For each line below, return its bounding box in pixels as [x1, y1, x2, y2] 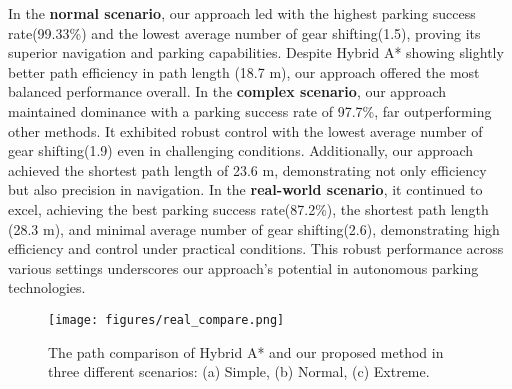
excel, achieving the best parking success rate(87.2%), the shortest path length [8, 198, 489, 219]
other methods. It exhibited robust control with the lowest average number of [8, 120, 483, 141]
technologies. [8, 277, 86, 298]
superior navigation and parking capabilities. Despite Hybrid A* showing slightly [8, 42, 504, 63]
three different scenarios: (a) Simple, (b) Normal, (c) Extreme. [48, 361, 430, 382]
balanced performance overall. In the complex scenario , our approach [8, 81, 447, 102]
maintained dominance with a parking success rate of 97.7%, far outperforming [8, 100, 492, 121]
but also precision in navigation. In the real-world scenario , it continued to [8, 179, 483, 200]
